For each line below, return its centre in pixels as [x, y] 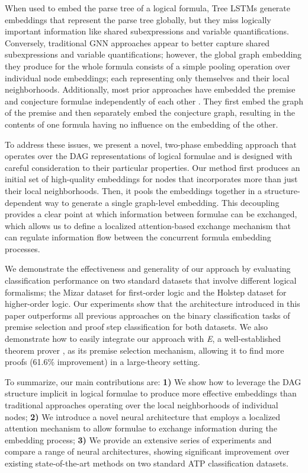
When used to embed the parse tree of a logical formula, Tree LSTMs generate [148, 8]
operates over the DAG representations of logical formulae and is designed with [149, 156]
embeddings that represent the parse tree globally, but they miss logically [138, 19]
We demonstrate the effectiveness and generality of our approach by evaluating [148, 269]
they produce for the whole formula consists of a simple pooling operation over [147, 66]
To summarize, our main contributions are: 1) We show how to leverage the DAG [153, 381]
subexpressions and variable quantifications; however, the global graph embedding [153, 54]
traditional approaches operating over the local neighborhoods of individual [142, 405]
